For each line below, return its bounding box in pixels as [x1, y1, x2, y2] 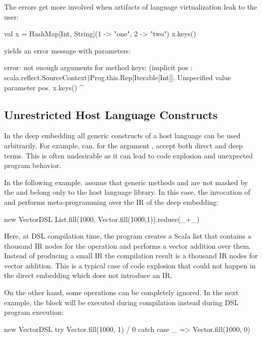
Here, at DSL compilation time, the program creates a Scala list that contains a [4, 231, 251, 241]
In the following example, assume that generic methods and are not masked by [4, 177, 248, 187]
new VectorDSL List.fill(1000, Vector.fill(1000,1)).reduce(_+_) [4, 213, 200, 224]
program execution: [4, 307, 64, 317]
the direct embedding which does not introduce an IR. [4, 270, 172, 280]
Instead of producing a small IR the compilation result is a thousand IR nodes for [4, 250, 258, 261]
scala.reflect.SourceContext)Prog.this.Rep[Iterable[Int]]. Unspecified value [4, 72, 231, 82]
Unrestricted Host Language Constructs [4, 106, 218, 122]
